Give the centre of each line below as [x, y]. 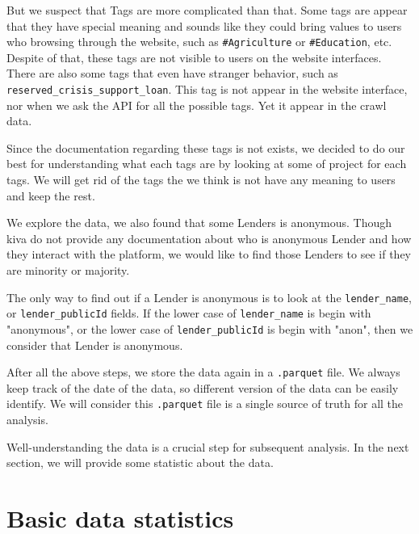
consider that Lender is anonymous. [95, 345]
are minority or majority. [68, 270]
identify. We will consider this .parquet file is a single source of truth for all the [205, 404]
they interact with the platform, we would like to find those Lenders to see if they [209, 254]
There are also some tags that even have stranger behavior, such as [172, 73]
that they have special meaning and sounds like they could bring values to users [204, 25]
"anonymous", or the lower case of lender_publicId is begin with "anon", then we [210, 328]
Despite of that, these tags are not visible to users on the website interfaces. [194, 57]
